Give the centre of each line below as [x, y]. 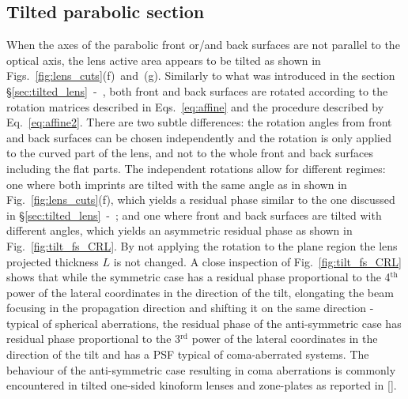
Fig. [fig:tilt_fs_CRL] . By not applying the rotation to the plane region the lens [202, 245]
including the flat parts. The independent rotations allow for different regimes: [196, 168]
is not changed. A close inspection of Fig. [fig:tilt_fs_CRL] [257, 261]
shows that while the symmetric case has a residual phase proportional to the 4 [198, 277]
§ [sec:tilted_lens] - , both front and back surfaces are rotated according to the [197, 90]
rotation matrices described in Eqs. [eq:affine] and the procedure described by [195, 106]
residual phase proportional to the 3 [94, 339]
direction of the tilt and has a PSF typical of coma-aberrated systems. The [188, 354]
